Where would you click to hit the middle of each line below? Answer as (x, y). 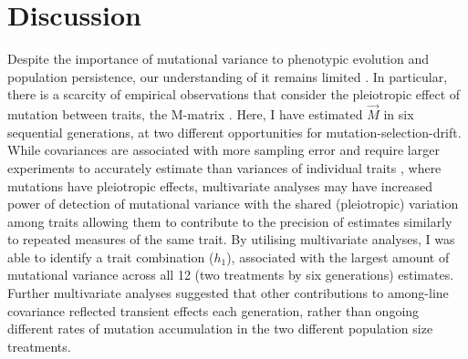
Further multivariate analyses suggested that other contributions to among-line (228, 293)
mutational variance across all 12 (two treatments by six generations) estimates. (231, 275)
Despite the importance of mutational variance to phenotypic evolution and (218, 59)
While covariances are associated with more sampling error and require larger (224, 150)
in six (399, 114)
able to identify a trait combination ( (111, 256)
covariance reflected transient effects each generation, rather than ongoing (213, 310)
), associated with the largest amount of (338, 256)
